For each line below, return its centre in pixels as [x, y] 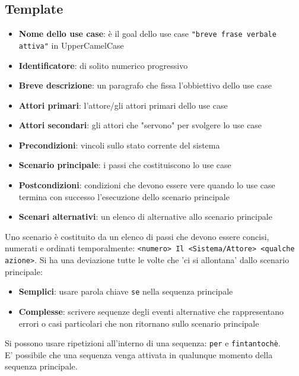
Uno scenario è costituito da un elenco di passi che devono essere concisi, [137, 236]
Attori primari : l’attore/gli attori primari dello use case [123, 105]
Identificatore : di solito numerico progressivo [103, 65]
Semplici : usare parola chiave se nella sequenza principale [126, 291]
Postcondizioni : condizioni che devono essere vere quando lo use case [147, 185]
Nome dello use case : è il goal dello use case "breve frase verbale [147, 34]
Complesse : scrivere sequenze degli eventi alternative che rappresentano [151, 312]
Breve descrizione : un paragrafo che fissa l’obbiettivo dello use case [145, 85]
